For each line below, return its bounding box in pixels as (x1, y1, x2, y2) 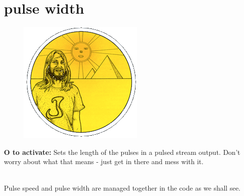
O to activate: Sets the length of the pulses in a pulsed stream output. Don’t (4, 147, 241, 157)
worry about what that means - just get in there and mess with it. (4, 156, 204, 167)
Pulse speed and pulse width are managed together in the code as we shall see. (4, 182, 241, 193)
